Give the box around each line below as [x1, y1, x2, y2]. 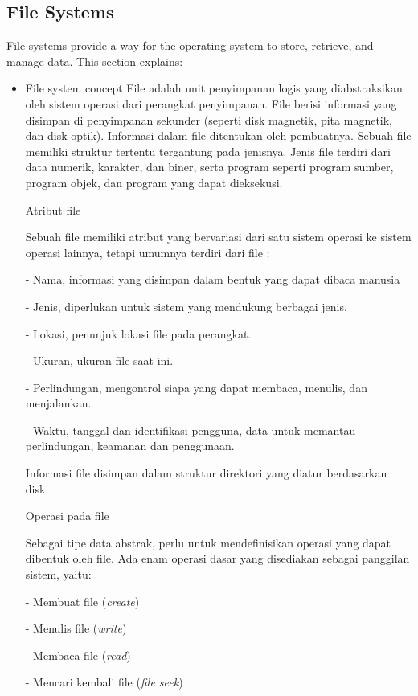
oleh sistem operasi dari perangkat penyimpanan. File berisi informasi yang [25, 95, 397, 112]
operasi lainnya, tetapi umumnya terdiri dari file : [25, 244, 270, 260]
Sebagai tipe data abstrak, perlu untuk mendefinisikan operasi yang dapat [25, 534, 391, 551]
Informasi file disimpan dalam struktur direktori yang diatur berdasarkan [25, 465, 387, 481]
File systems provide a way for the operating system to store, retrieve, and [6, 37, 374, 54]
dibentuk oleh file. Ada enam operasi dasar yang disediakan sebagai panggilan [25, 550, 410, 567]
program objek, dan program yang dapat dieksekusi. [25, 174, 283, 190]
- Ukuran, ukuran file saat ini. [25, 352, 174, 369]
